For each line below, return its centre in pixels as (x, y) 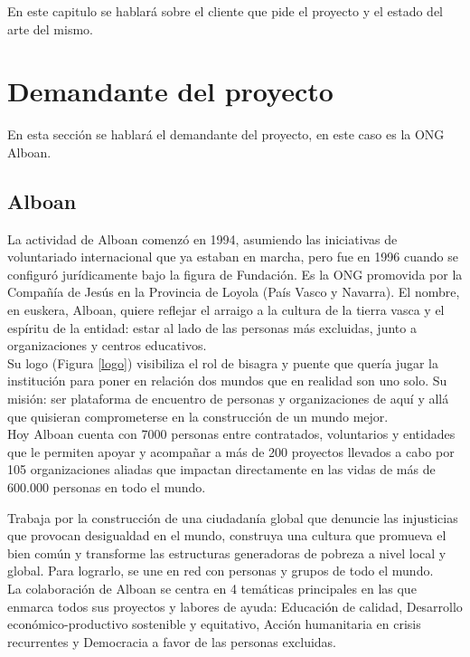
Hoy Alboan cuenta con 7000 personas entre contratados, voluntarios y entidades (231, 434)
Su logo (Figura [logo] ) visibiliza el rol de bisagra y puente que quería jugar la (223, 362)
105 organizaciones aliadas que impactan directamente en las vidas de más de (221, 469)
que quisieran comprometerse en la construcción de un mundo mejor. (198, 416)
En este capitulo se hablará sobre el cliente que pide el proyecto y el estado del (226, 11)
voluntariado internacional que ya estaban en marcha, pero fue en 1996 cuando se (233, 257)
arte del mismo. (50, 29)
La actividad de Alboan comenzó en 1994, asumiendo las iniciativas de (202, 238)
